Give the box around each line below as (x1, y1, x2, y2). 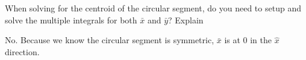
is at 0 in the (224, 34, 272, 46)
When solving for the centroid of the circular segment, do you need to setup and (5, 2, 301, 14)
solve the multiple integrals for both (5, 13, 137, 26)
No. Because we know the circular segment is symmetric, (5, 34, 214, 46)
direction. (5, 45, 40, 58)
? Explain (168, 13, 204, 26)
